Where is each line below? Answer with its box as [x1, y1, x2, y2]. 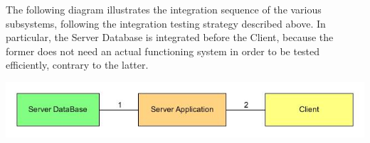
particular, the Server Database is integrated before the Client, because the [6, 30, 334, 45]
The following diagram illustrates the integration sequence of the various [6, 2, 322, 16]
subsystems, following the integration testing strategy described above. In [6, 16, 326, 30]
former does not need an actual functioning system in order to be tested [6, 43, 320, 58]
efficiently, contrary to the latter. [6, 57, 149, 72]
